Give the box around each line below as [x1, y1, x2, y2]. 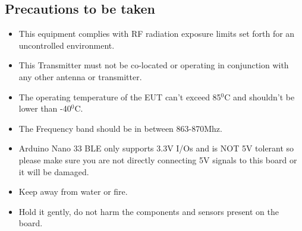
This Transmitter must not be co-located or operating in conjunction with [18, 59, 289, 71]
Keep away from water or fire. [18, 185, 128, 198]
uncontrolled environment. [18, 39, 115, 51]
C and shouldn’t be [224, 90, 295, 103]
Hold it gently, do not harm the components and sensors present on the [18, 205, 279, 217]
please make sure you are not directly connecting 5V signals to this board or [18, 153, 297, 166]
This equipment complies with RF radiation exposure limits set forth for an [18, 27, 295, 40]
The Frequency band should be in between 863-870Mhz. [18, 122, 222, 134]
